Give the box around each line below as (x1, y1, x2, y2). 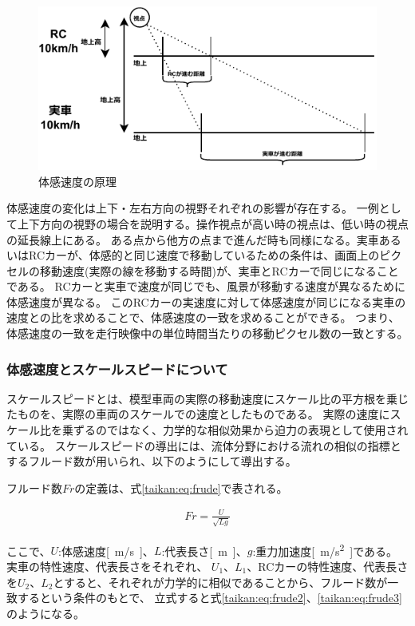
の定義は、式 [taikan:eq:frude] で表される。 (74, 479, 288, 496)
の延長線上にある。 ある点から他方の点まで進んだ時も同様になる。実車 (6, 231, 379, 248)
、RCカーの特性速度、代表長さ (247, 557, 409, 574)
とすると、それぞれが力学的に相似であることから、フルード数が (53, 573, 388, 590)
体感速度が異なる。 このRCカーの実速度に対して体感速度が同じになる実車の (6, 293, 406, 310)
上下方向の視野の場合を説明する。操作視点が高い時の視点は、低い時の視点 (17, 215, 409, 232)
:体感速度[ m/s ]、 (58, 542, 154, 559)
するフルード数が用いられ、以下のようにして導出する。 (6, 453, 297, 469)
